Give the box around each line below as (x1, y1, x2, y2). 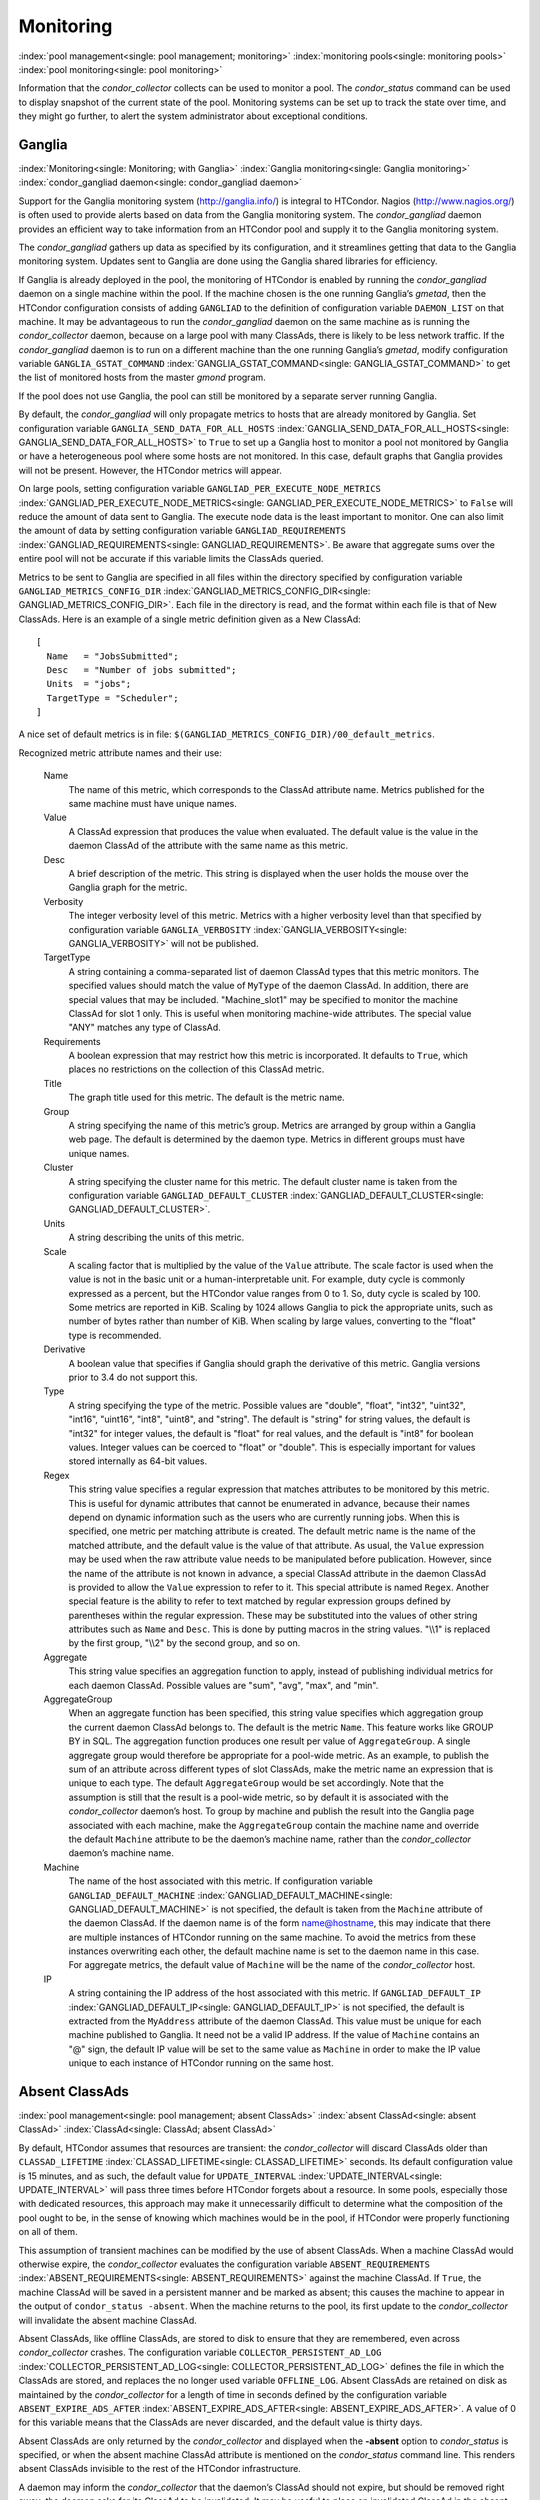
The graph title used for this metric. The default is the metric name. (68, 1091, 345, 1104)
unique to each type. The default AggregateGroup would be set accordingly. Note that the (68, 1777, 444, 1789)
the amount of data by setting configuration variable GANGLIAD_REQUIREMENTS (18, 525, 347, 537)
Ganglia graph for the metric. (68, 881, 188, 894)
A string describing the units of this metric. (68, 1231, 245, 1244)
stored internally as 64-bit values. (68, 1455, 208, 1467)
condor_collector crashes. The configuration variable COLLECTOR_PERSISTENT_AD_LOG (18, 2346, 382, 2359)
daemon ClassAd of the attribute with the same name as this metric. (68, 840, 349, 852)
